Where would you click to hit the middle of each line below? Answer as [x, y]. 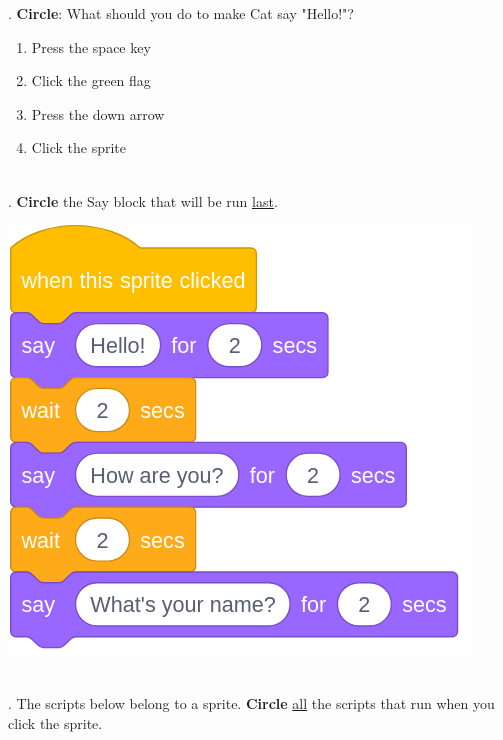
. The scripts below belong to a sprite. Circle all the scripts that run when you [251, 703]
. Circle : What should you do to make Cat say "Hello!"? [181, 13]
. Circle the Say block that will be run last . [143, 200]
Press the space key [91, 46]
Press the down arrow [98, 113]
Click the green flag [91, 80]
